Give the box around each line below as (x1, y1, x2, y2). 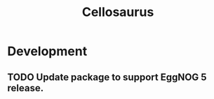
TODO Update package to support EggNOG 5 (7, 71, 207, 83)
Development (7, 43, 88, 59)
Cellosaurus (81, 4, 154, 20)
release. (7, 82, 44, 94)
